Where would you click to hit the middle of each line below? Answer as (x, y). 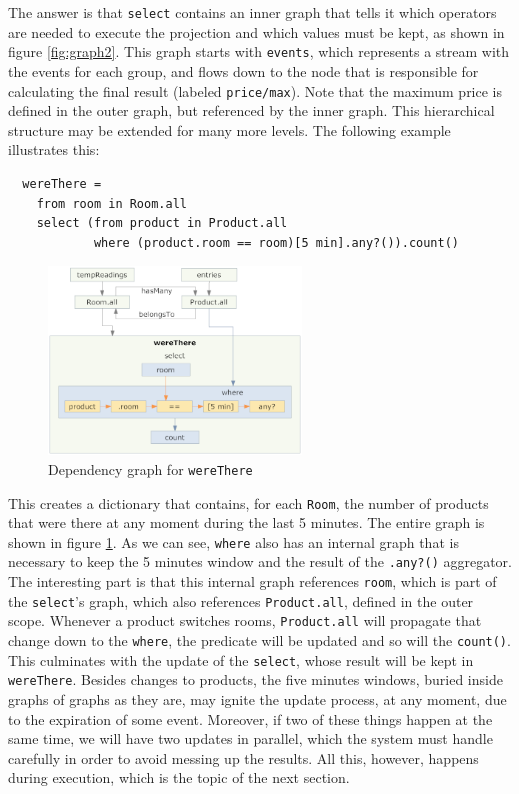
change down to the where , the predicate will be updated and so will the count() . (259, 640)
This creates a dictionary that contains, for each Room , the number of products (248, 502)
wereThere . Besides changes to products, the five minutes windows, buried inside (255, 679)
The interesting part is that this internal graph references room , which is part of (252, 581)
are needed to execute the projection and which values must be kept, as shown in (256, 31)
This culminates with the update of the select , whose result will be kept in (241, 659)
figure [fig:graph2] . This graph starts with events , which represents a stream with (259, 51)
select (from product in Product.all (162, 223)
